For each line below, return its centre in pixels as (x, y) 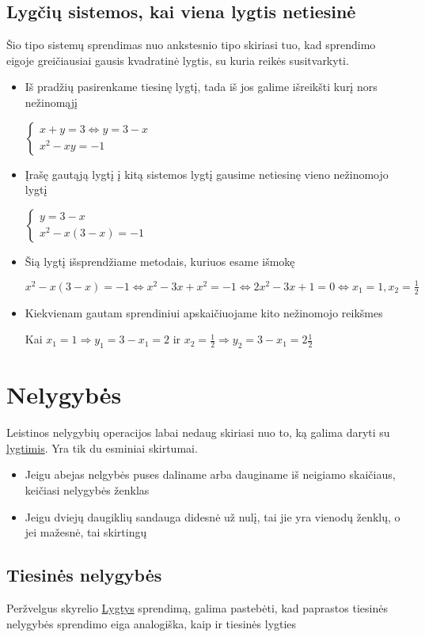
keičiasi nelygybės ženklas (87, 490)
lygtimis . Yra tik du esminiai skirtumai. (102, 447)
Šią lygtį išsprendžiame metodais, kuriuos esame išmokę (160, 261)
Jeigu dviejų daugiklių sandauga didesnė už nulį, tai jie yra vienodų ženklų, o (212, 516)
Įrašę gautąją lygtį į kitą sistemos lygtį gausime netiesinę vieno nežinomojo (207, 174)
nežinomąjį (51, 102)
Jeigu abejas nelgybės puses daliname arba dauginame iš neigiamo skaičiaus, (210, 474)
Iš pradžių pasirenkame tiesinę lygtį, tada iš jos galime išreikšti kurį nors (201, 87)
